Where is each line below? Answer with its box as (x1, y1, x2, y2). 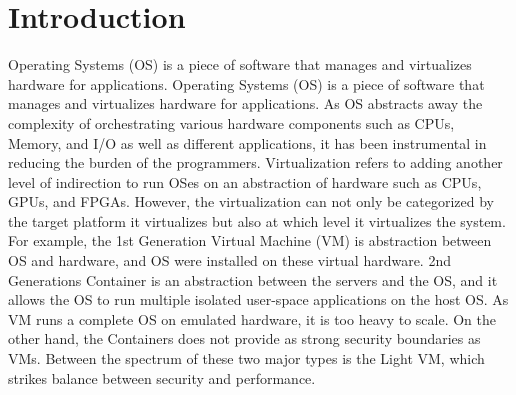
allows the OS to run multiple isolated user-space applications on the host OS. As (8, 289, 509, 310)
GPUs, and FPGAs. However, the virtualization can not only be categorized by (8, 191, 495, 212)
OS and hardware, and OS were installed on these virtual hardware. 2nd (8, 250, 451, 271)
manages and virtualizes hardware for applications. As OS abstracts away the (8, 93, 483, 114)
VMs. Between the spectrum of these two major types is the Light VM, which (8, 348, 485, 369)
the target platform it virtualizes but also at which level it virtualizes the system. (8, 210, 506, 231)
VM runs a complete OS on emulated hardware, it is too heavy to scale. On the (8, 308, 496, 329)
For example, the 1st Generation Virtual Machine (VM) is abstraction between (8, 230, 492, 251)
